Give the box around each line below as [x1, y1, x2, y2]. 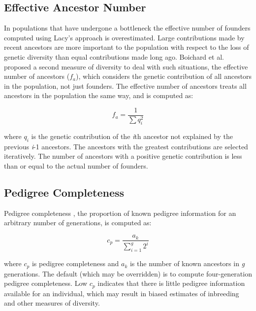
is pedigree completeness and [32, 258, 119, 269]
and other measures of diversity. [4, 298, 100, 308]
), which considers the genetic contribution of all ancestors [76, 71, 252, 81]
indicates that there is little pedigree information [97, 278, 245, 288]
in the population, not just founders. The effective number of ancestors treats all [4, 80, 247, 91]
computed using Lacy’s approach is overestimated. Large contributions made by [4, 32, 245, 42]
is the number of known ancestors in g [129, 258, 245, 269]
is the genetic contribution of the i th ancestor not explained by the [31, 131, 233, 141]
